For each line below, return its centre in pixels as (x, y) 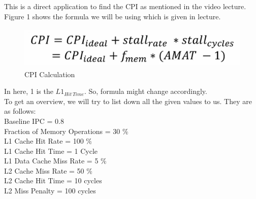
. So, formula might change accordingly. (146, 91)
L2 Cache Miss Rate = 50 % (48, 170)
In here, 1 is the (29, 91)
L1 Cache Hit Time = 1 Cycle (51, 151)
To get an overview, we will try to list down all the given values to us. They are (128, 101)
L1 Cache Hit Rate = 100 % (48, 141)
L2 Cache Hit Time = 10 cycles (53, 180)
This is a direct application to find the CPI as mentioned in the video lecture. (125, 6)
